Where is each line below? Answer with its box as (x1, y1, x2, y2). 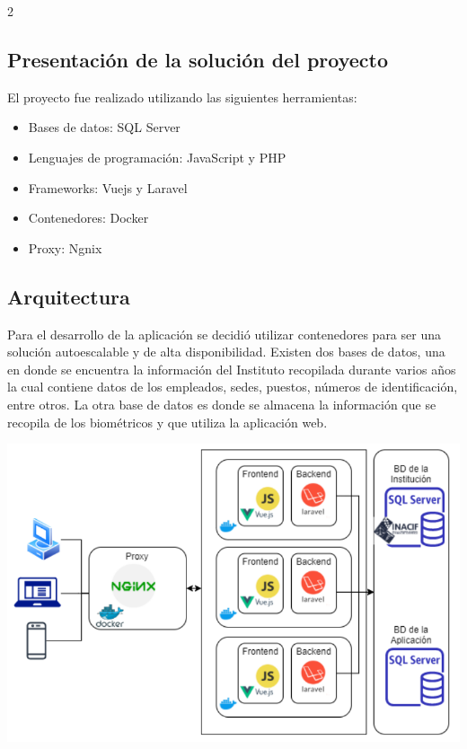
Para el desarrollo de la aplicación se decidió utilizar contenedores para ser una (7, 324, 441, 343)
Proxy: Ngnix (28, 238, 102, 257)
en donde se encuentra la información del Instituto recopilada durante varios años (7, 359, 456, 378)
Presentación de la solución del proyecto (7, 45, 389, 73)
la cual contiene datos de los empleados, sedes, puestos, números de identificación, (7, 377, 458, 396)
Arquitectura (7, 282, 130, 310)
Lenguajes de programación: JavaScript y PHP (28, 147, 286, 166)
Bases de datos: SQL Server (28, 118, 181, 137)
